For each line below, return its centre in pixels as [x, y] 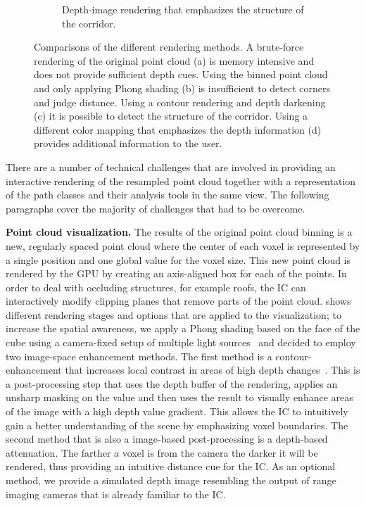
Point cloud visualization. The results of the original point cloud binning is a [179, 232]
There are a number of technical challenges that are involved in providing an [171, 166]
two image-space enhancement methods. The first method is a [139, 356]
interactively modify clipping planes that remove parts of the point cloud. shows [178, 301]
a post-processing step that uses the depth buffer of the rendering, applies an [172, 383]
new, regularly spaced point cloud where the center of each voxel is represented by [183, 245]
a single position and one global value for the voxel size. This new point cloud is [178, 259]
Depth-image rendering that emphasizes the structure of [183, 9]
